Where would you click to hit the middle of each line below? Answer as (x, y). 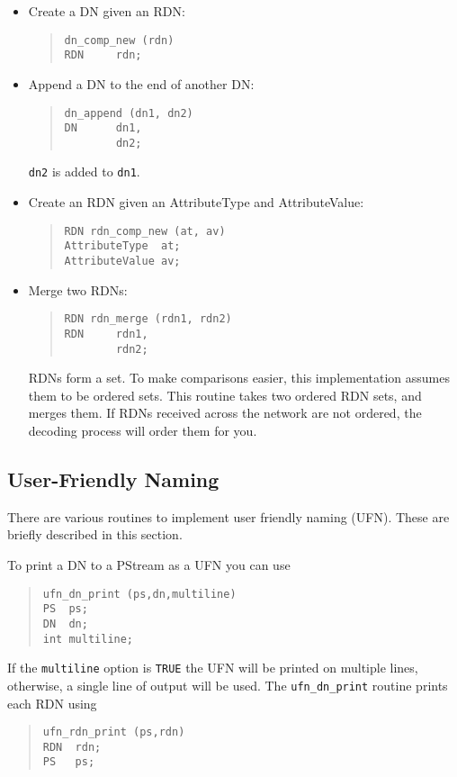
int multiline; (88, 639)
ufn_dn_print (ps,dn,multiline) (139, 594)
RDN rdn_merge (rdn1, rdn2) (148, 319)
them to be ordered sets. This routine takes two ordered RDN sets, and (225, 395)
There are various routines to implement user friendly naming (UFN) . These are (228, 516)
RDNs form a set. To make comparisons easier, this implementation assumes (239, 378)
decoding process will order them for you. (143, 431)
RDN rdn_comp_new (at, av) (145, 231)
